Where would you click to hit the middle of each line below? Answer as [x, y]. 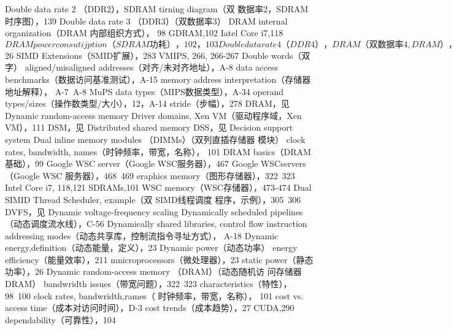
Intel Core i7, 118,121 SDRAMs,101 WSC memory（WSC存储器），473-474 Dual [158, 187]
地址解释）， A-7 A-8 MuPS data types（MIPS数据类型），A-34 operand [144, 91]
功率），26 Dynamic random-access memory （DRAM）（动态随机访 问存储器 [153, 271]
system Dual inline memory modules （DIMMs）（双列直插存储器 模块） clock [155, 139]
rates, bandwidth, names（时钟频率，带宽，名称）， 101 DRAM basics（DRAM [158, 151]
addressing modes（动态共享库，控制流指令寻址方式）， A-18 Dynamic [142, 235]
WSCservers [283, 163]
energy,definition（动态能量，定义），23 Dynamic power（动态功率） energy [151, 247]
